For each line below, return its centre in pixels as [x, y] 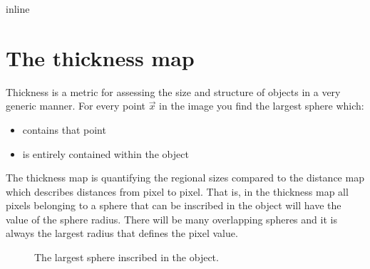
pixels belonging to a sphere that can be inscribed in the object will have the [174, 205]
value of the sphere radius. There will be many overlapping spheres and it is [171, 219]
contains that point [64, 129]
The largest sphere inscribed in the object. [127, 257]
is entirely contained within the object [106, 153]
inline [18, 9]
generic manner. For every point [76, 106]
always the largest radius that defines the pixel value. [122, 233]
